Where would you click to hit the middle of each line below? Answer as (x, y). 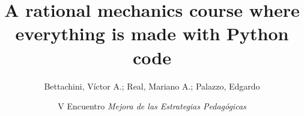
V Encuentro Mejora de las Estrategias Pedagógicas (152, 106)
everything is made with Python (152, 33)
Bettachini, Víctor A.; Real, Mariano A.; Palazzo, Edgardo (152, 86)
